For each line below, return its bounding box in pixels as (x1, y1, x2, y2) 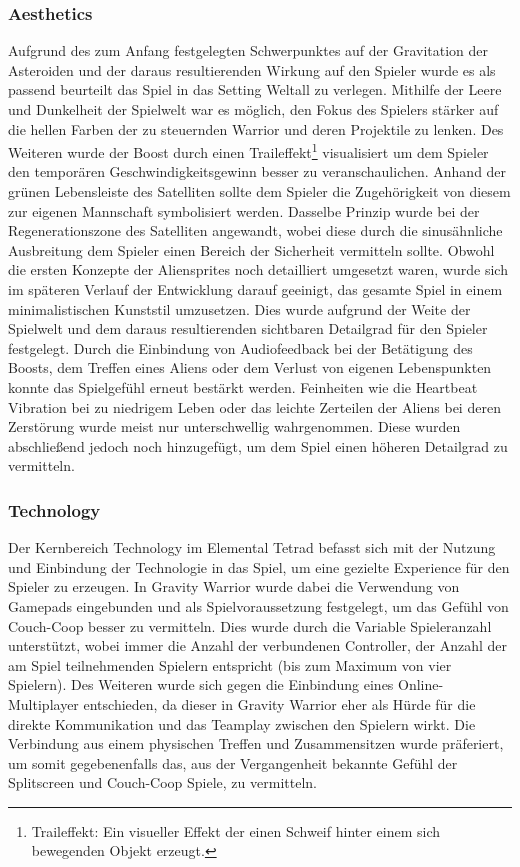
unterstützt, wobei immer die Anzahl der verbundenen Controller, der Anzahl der (8, 635, 507, 656)
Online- (398, 674, 444, 695)
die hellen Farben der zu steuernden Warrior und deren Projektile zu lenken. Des (8, 118, 504, 139)
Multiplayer (8, 693, 79, 714)
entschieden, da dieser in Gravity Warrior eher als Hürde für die (83, 693, 476, 714)
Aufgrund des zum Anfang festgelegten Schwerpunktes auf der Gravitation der (8, 40, 489, 61)
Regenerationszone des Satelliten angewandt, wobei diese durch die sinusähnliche (8, 220, 503, 241)
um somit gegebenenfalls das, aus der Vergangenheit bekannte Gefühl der (8, 752, 458, 773)
